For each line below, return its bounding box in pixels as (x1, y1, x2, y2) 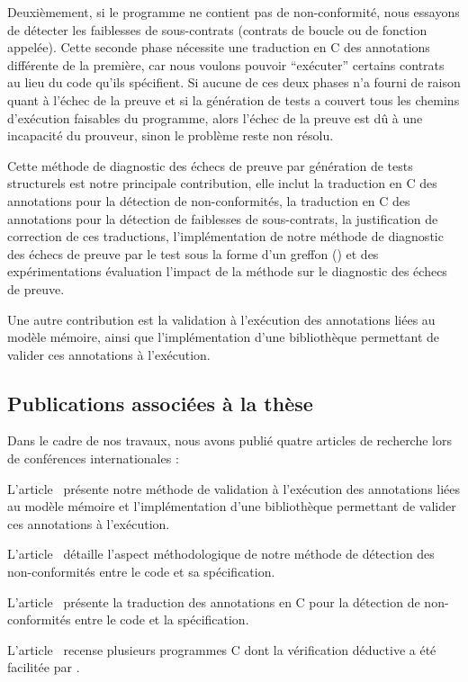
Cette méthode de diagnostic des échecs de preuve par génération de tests (7, 156, 413, 175)
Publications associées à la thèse (7, 389, 313, 417)
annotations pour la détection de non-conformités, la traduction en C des (7, 191, 410, 210)
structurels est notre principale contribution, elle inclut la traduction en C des (7, 174, 437, 193)
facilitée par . (7, 658, 80, 677)
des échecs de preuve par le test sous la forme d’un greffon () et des (7, 244, 379, 263)
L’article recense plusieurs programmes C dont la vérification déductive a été (7, 640, 436, 659)
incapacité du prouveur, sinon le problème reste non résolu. (7, 126, 334, 145)
